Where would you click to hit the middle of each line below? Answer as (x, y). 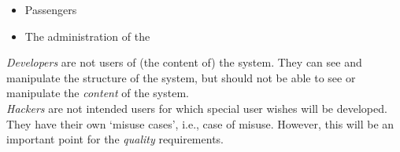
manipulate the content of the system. (98, 93)
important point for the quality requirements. (115, 139)
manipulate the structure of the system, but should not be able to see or (181, 77)
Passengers (51, 9)
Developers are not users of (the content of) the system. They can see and (184, 62)
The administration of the (87, 36)
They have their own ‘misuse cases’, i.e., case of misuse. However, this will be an (200, 123)
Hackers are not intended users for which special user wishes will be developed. (197, 108)
